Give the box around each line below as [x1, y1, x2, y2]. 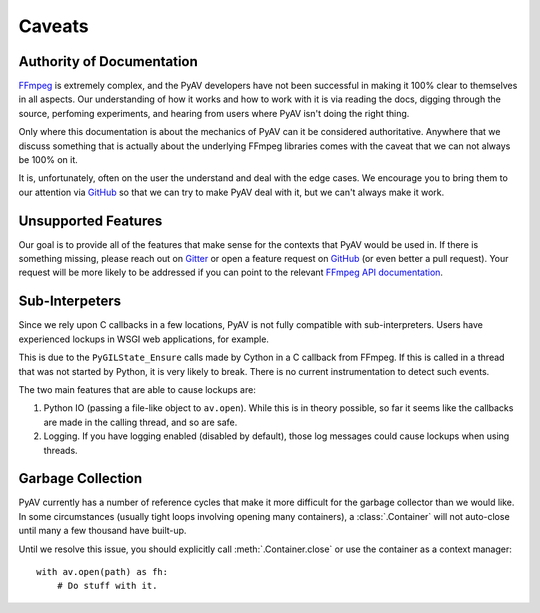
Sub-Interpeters [18, 293, 122, 310]
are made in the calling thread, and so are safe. [43, 416, 238, 428]
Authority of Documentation [18, 53, 199, 70]
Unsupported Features [18, 212, 163, 229]
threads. [43, 444, 79, 456]
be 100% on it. [18, 154, 79, 166]
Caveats [18, 15, 89, 37]
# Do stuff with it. [56, 580, 158, 592]
